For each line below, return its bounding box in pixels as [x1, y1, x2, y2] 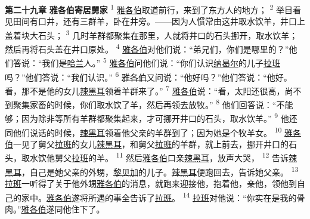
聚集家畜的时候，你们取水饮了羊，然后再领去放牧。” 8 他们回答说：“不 [13, 97, 285, 110]
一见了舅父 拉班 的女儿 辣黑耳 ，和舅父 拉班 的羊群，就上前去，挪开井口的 [13, 137, 289, 150]
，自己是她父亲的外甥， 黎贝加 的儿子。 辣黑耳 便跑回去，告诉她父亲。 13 [21, 164, 299, 178]
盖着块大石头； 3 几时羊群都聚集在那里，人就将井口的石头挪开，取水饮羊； [5, 27, 298, 41]
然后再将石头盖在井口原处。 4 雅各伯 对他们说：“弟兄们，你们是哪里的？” [5, 41, 289, 55]
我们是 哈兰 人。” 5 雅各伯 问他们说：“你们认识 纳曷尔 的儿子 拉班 [42, 55, 281, 69]
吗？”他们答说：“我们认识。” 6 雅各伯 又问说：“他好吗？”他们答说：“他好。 [5, 69, 292, 83]
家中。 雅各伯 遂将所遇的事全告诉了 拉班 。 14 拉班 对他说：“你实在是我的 [21, 189, 297, 203]
